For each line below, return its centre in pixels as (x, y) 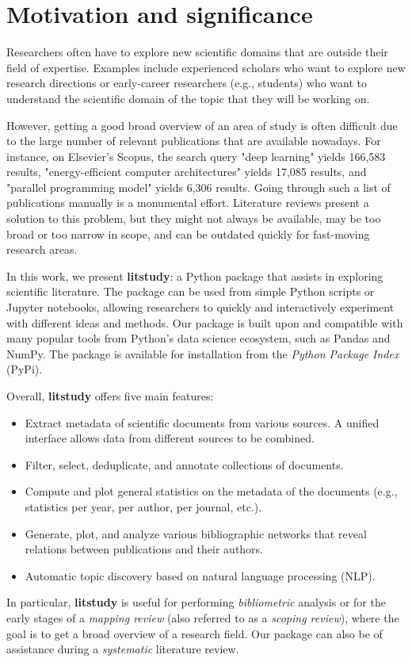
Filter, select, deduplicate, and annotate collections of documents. (184, 464)
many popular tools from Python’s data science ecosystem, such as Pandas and (198, 338)
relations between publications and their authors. (144, 549)
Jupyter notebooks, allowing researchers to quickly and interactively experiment (200, 307)
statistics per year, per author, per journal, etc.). (143, 506)
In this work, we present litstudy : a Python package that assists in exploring (195, 276)
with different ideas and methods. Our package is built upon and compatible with (205, 322)
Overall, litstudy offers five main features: (110, 396)
